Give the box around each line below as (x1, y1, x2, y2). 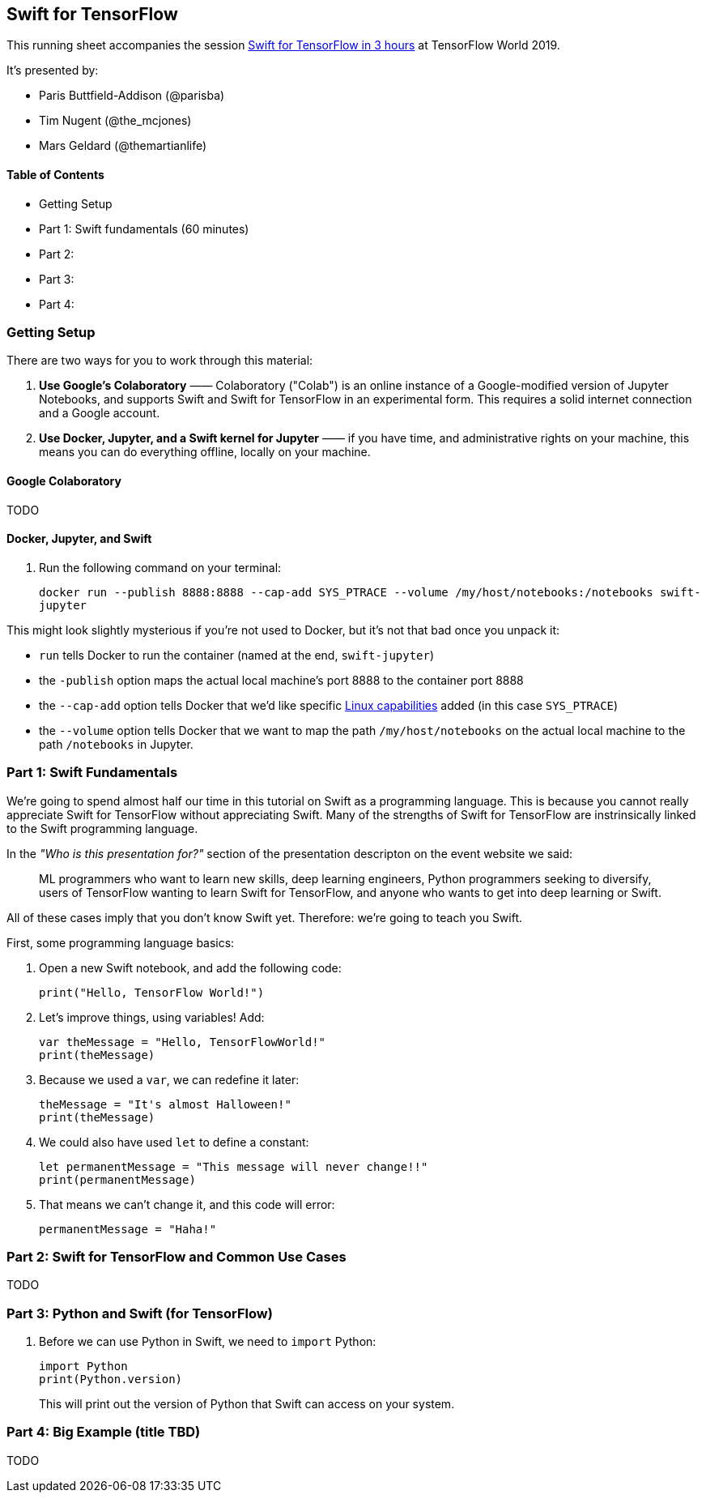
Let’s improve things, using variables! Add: (39, 1010, 265, 1024)
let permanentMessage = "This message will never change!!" (39, 1159, 428, 1173)
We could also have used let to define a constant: (39, 1134, 309, 1149)
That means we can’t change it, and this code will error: (39, 1197, 335, 1211)
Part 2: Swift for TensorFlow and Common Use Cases (6, 1248, 347, 1265)
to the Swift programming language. (6, 821, 198, 835)
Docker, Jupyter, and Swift (6, 532, 152, 546)
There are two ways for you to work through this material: (6, 353, 313, 368)
